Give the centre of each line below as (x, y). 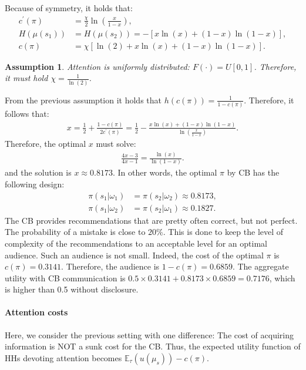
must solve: (116, 144)
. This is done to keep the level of (223, 232)
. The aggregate (260, 266)
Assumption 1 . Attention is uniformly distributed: (97, 66)
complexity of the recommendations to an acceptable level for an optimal (136, 243)
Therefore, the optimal (46, 144)
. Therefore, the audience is (110, 266)
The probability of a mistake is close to (75, 232)
